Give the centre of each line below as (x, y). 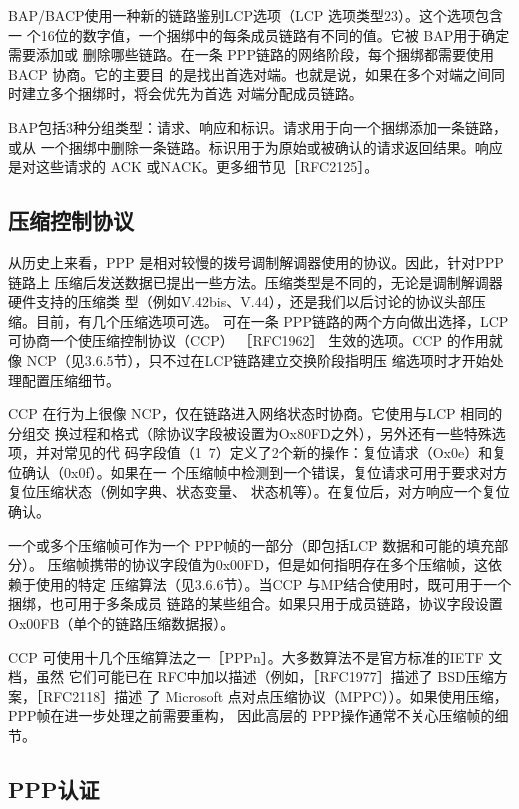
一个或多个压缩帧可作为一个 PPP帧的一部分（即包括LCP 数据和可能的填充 (251, 544)
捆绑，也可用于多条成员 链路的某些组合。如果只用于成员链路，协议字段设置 (255, 603)
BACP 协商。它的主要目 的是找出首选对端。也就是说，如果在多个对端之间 (249, 73)
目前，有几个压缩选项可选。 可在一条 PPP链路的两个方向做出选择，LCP (272, 320)
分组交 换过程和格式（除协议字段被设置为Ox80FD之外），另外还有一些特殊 (250, 432)
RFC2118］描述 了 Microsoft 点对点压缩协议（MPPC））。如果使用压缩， (275, 695)
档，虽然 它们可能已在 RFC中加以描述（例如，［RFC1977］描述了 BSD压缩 (251, 676)
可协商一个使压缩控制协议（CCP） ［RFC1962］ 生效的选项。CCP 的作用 (248, 340)
